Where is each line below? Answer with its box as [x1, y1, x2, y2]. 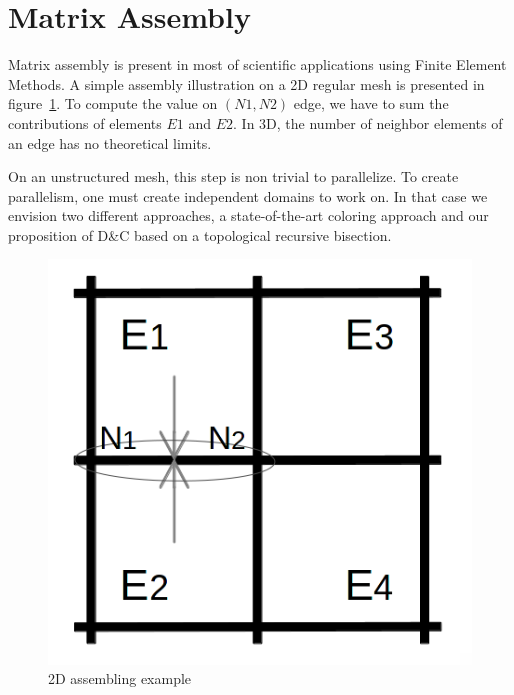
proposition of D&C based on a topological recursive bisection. [8, 224, 392, 245]
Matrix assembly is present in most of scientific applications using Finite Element [8, 54, 507, 75]
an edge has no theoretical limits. [8, 132, 212, 153]
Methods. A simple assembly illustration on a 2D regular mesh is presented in [8, 73, 485, 94]
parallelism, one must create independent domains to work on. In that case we [8, 185, 488, 206]
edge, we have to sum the [293, 93, 449, 114]
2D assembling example [48, 668, 192, 689]
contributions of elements [8, 112, 162, 133]
